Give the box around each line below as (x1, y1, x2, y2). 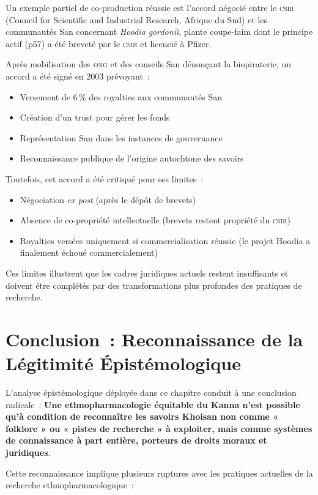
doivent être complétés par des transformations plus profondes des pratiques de (6, 278, 302, 291)
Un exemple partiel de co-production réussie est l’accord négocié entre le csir (6, 1, 294, 13)
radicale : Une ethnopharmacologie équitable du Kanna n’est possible (6, 398, 300, 411)
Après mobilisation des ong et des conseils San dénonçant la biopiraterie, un (6, 58, 292, 70)
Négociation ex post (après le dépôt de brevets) (20, 193, 196, 206)
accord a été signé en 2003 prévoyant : (6, 69, 150, 82)
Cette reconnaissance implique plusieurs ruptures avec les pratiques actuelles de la (6, 466, 313, 479)
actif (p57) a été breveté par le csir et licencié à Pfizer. (6, 37, 212, 50)
